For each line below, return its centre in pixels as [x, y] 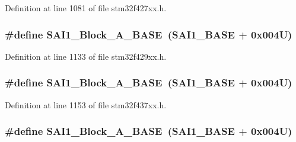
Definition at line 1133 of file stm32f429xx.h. [86, 56]
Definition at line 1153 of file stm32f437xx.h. [86, 104]
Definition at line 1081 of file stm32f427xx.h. [86, 8]
